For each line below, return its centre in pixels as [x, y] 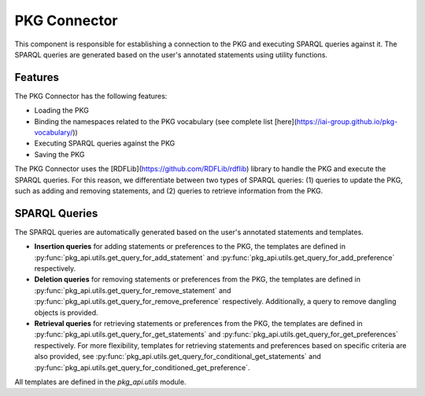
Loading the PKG [62, 111]
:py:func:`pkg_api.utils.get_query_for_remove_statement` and [133, 290]
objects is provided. [66, 312]
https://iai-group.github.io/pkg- [347, 121]
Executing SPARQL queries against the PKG [105, 143]
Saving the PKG [59, 154]
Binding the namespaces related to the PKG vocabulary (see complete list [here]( [166, 121]
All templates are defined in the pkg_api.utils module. [100, 382]
